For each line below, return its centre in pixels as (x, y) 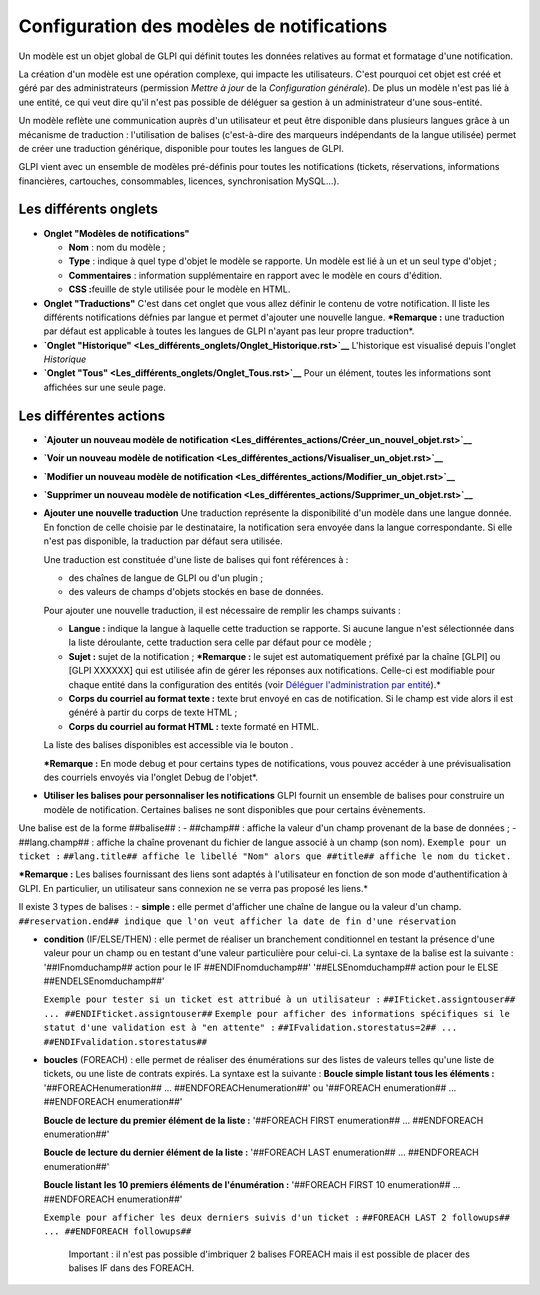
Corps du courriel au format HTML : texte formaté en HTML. (194, 726)
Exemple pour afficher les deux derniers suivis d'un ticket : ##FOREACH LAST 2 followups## (276, 1217)
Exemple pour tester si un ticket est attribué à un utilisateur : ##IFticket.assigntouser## (279, 999)
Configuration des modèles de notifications (203, 26)
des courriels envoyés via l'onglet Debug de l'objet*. (151, 777)
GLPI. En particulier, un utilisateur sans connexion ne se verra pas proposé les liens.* (193, 888)
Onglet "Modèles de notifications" (116, 233)
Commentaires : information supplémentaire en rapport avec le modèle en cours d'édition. (255, 275)
